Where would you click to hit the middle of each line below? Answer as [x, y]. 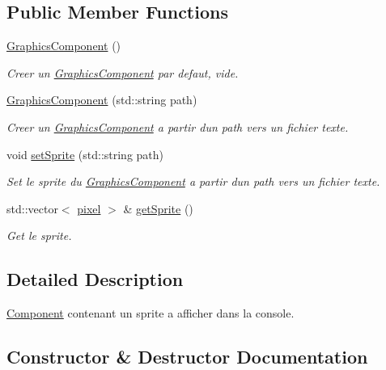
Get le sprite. [39, 235]
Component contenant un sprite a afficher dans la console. [151, 313]
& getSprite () [158, 208]
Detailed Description [95, 279]
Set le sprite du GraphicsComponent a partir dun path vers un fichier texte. [193, 181]
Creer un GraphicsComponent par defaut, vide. [123, 72]
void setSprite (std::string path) [85, 154]
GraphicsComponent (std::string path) [102, 100]
